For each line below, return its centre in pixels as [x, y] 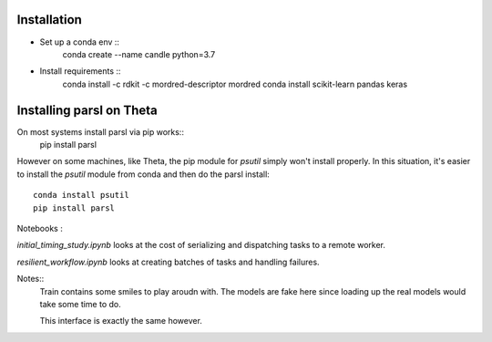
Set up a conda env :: [80, 42]
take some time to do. [81, 304]
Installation [49, 20]
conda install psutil [81, 195]
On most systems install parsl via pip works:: [100, 131]
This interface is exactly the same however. [121, 321]
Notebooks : [40, 228]
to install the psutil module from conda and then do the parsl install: [143, 174]
